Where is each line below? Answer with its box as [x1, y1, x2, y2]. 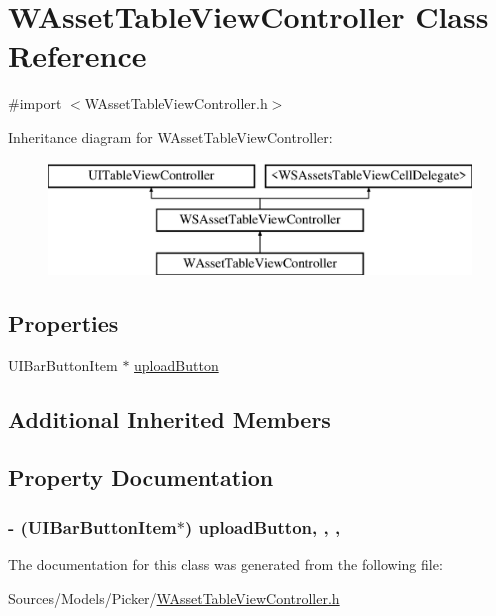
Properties [8, 307, 119, 338]
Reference [8, 35, 147, 76]
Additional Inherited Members [8, 403, 331, 434]
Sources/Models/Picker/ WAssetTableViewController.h [8, 587, 340, 608]
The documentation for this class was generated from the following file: [8, 554, 443, 575]
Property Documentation [8, 462, 274, 493]
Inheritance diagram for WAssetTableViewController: [8, 126, 333, 147]
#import [8, 93, 62, 114]
